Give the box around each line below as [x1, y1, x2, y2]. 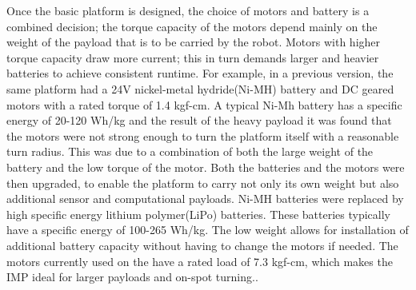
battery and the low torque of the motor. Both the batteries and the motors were [6, 158, 405, 175]
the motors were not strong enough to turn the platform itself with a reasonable [6, 127, 399, 144]
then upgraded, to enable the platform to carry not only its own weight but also [6, 174, 399, 191]
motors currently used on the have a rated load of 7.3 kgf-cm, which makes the [6, 252, 393, 269]
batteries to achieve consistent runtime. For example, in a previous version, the [6, 65, 394, 81]
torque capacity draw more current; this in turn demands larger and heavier [6, 49, 379, 66]
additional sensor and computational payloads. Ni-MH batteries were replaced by [6, 190, 404, 207]
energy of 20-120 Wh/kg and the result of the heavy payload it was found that [6, 112, 392, 129]
